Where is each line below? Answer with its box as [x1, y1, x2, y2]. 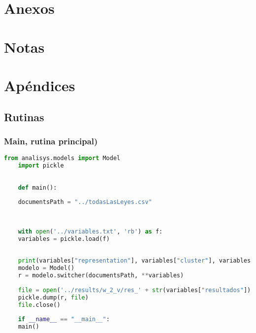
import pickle [18, 162, 64, 169]
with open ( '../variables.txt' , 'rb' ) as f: [18, 228, 163, 235]
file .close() [18, 301, 61, 308]
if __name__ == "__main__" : [18, 316, 110, 323]
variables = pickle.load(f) [18, 235, 110, 242]
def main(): [18, 184, 57, 191]
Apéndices [4, 75, 75, 95]
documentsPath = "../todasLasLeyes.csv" [18, 199, 152, 206]
